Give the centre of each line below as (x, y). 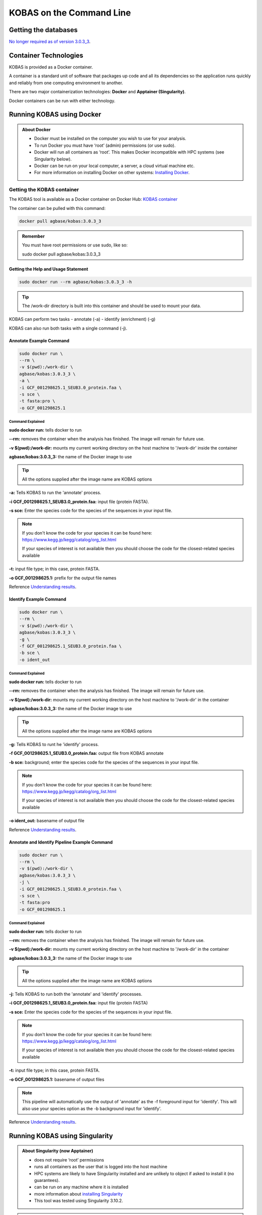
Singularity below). (53, 159)
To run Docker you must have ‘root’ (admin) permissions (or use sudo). (105, 145)
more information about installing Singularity (79, 1194)
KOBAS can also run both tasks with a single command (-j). (68, 328)
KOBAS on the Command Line (70, 13)
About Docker (36, 129)
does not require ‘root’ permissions (69, 1160)
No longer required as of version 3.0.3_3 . (50, 42)
